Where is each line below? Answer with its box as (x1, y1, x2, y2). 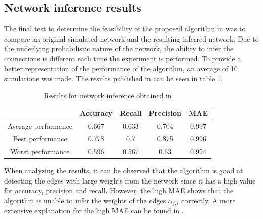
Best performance (13, 133, 67, 144)
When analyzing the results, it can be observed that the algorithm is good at (4, 165, 243, 175)
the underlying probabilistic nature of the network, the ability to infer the (4, 43, 234, 54)
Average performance (8, 121, 73, 131)
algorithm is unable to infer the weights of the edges (4, 195, 166, 205)
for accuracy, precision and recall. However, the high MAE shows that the (4, 185, 234, 196)
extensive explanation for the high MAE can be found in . (4, 205, 184, 216)
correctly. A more (181, 195, 236, 205)
